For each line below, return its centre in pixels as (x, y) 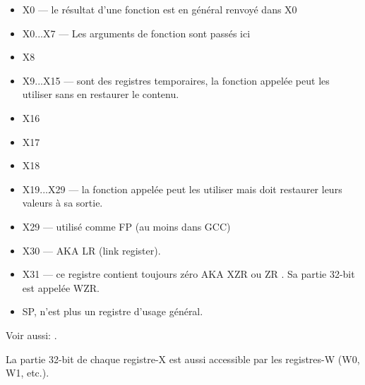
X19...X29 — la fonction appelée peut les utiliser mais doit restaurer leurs (182, 189)
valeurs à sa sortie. (62, 203)
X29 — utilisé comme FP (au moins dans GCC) (126, 226)
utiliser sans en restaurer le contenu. (101, 94)
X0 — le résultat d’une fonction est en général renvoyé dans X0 (160, 9)
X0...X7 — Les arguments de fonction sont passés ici (136, 33)
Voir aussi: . (31, 335)
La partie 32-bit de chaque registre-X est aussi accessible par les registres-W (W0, (183, 359)
